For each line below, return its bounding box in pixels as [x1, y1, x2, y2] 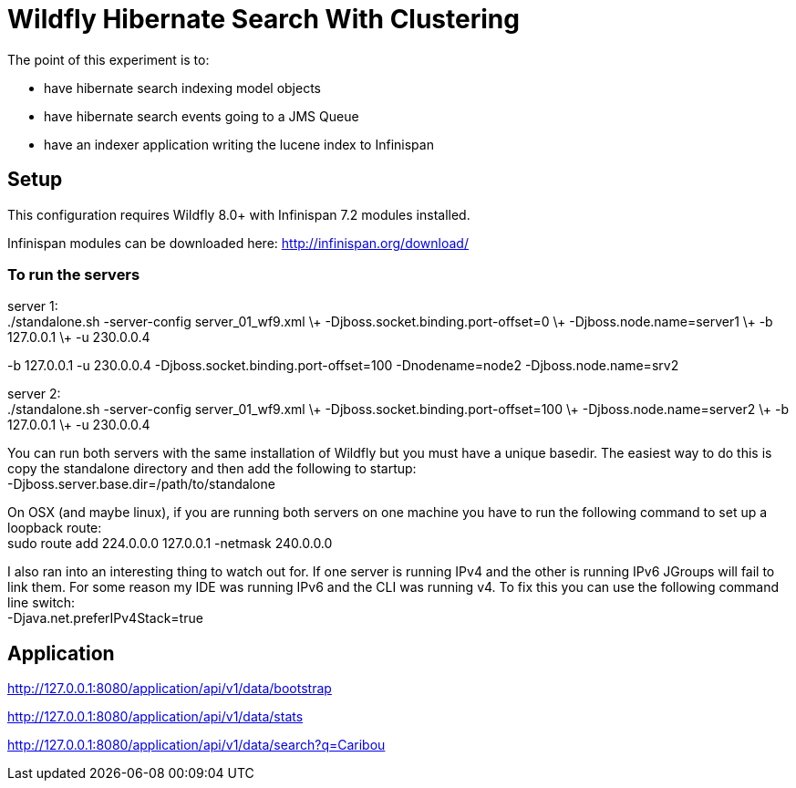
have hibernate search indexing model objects [44, 79, 321, 96]
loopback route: [7, 520, 102, 536]
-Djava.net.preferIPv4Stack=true [7, 610, 203, 627]
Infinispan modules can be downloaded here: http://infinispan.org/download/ [7, 234, 469, 251]
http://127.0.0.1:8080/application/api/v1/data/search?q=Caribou [7, 737, 386, 753]
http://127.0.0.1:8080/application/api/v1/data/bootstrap [7, 680, 332, 697]
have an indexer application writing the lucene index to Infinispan [44, 136, 434, 152]
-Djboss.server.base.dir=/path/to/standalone [7, 476, 275, 493]
